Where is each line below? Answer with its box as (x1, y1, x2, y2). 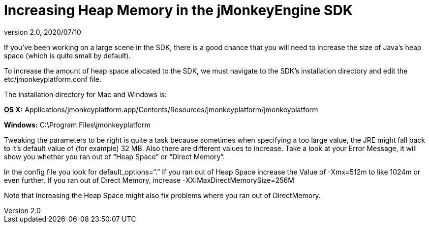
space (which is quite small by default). (4, 51, 131, 60)
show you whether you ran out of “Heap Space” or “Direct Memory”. (4, 152, 225, 161)
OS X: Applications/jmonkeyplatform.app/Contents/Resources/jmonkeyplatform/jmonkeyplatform (4, 105, 318, 114)
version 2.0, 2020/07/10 (4, 27, 81, 36)
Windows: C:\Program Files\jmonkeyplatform (4, 120, 151, 129)
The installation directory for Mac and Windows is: (4, 90, 167, 99)
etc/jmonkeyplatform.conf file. (4, 75, 102, 83)
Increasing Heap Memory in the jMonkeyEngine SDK (4, 2, 353, 19)
